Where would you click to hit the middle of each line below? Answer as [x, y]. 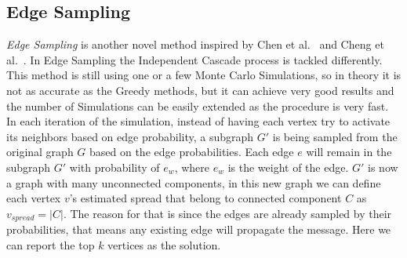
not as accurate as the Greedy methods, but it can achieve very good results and [200, 90]
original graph [40, 152]
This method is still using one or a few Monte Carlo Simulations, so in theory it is [204, 75]
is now [383, 167]
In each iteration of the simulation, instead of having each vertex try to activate [198, 121]
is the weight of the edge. [288, 167]
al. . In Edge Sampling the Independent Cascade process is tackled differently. [194, 59]
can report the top [51, 244]
